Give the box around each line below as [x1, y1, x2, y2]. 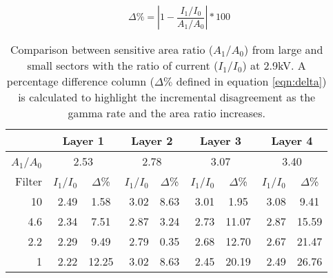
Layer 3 [199, 132, 241, 148]
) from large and [244, 41, 323, 57]
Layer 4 [271, 132, 313, 148]
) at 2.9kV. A [242, 57, 306, 73]
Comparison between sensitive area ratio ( [10, 41, 214, 57]
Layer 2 [131, 132, 173, 148]
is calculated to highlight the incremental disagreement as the [18, 89, 316, 105]
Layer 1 [62, 132, 104, 148]
